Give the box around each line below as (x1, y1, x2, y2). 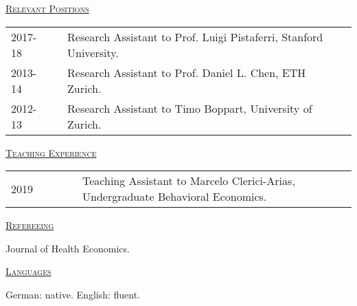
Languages (5, 264, 51, 278)
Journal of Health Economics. (5, 241, 130, 255)
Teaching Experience (5, 145, 97, 160)
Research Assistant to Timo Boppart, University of (67, 100, 312, 116)
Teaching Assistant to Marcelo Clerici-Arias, (82, 173, 295, 189)
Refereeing (5, 218, 54, 232)
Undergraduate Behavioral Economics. (82, 188, 267, 205)
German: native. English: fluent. (5, 287, 141, 301)
